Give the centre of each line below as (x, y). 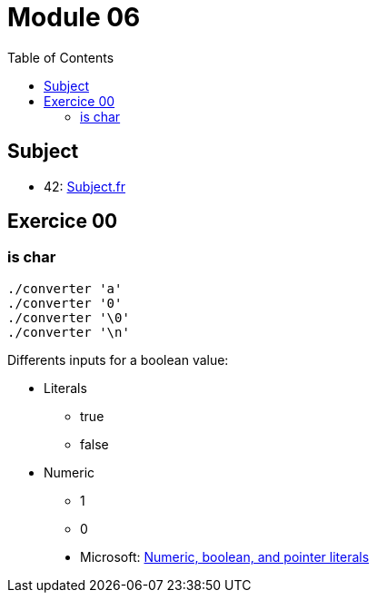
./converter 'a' (65, 288)
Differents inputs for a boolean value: (118, 359)
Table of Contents (61, 57)
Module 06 (74, 17)
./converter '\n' (69, 332)
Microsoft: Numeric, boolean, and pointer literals (225, 556)
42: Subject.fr (85, 186)
